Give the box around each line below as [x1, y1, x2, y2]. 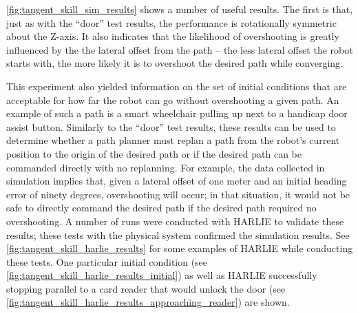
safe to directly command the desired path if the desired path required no [6, 200, 317, 215]
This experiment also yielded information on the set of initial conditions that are [6, 78, 347, 93]
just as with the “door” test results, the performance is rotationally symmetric [6, 15, 337, 30]
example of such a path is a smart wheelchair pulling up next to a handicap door [6, 106, 348, 121]
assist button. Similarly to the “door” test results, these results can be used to [6, 119, 336, 134]
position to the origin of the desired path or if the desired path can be [6, 146, 302, 160]
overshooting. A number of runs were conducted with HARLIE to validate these [6, 213, 344, 228]
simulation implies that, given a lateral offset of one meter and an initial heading [6, 174, 347, 188]
